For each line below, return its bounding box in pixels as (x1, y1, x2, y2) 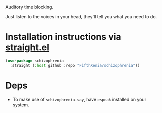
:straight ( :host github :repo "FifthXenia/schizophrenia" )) (10, 63, 140, 68)
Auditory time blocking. (5, 4, 54, 10)
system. (12, 102, 29, 108)
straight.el (5, 42, 49, 53)
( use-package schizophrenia (5, 58, 64, 63)
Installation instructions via (5, 31, 121, 43)
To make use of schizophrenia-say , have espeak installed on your (12, 96, 147, 102)
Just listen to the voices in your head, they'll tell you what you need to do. (5, 14, 157, 19)
